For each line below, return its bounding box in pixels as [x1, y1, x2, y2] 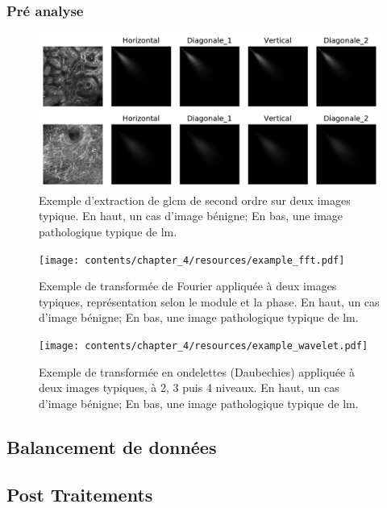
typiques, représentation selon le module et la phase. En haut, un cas [39, 293, 380, 310]
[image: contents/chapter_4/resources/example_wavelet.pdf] [39, 339, 368, 352]
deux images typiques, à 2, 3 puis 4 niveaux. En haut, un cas [39, 379, 339, 396]
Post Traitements [6, 481, 153, 506]
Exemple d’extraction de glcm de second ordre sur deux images [39, 191, 351, 208]
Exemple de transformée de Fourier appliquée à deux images [39, 277, 337, 294]
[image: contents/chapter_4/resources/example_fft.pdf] [39, 254, 345, 266]
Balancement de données [6, 434, 217, 459]
